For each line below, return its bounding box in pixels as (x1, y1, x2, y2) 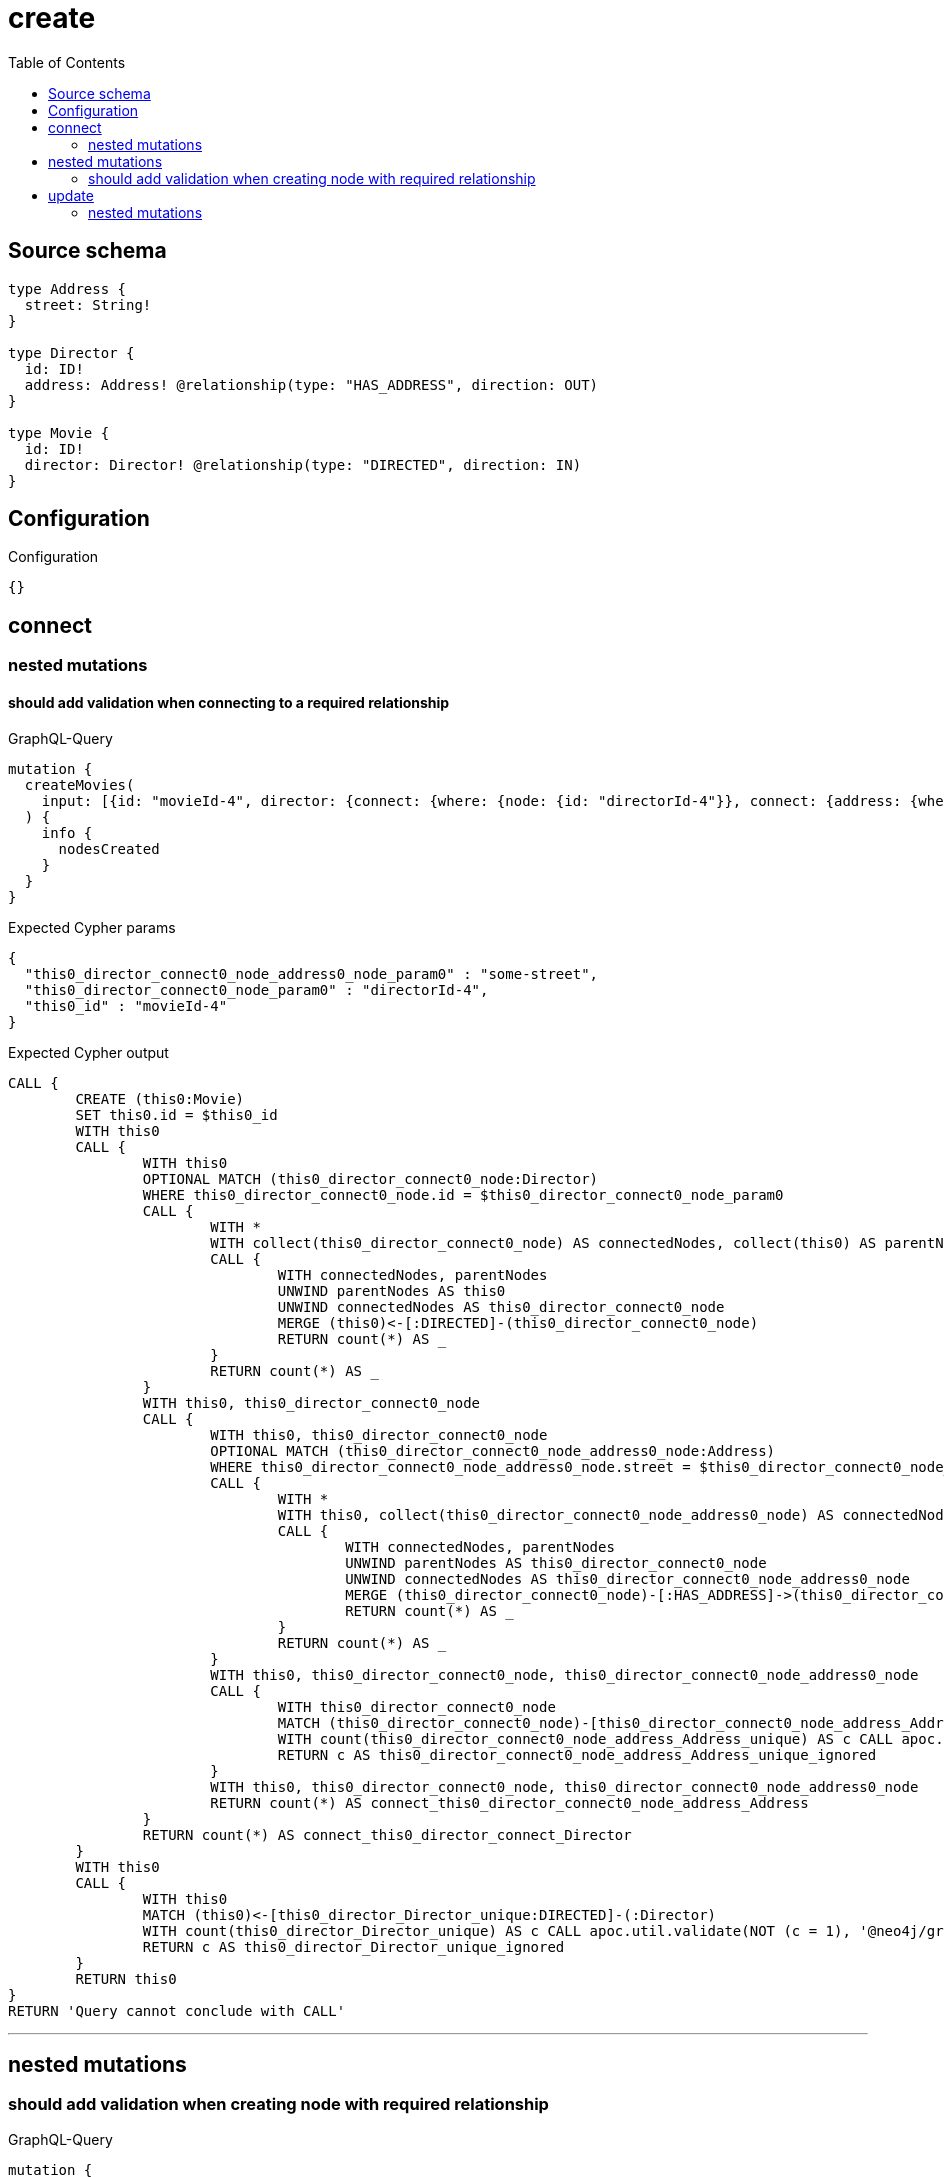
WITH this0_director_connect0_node (277, 1698, 556, 1715)
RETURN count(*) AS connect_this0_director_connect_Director (142, 1826, 632, 1843)
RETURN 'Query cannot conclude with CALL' (8, 2002, 346, 2019)
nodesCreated (58, 840, 160, 857)
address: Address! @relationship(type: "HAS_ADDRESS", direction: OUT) (24, 376, 599, 393)
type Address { (8, 280, 127, 297)
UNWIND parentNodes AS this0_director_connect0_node (345, 1554, 767, 1571)
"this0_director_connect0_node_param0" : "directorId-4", (24, 981, 489, 998)
